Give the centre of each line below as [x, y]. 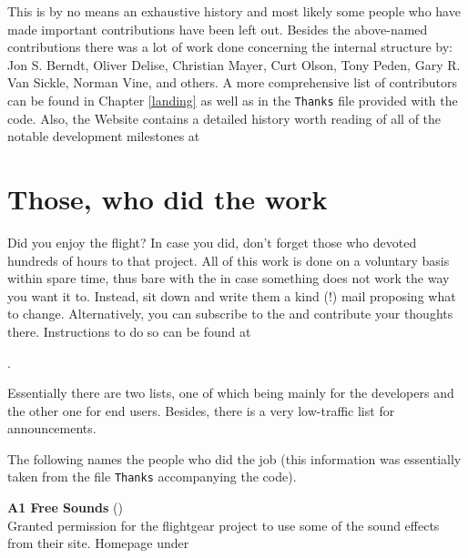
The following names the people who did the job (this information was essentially [234, 458]
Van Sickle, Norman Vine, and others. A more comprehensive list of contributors [233, 82]
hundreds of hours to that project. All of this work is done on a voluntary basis [229, 260]
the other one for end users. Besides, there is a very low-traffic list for [201, 410]
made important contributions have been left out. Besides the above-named [218, 29]
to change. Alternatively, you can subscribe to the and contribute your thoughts [230, 314]
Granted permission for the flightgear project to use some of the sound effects [224, 525]
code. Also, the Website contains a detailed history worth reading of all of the [224, 118]
